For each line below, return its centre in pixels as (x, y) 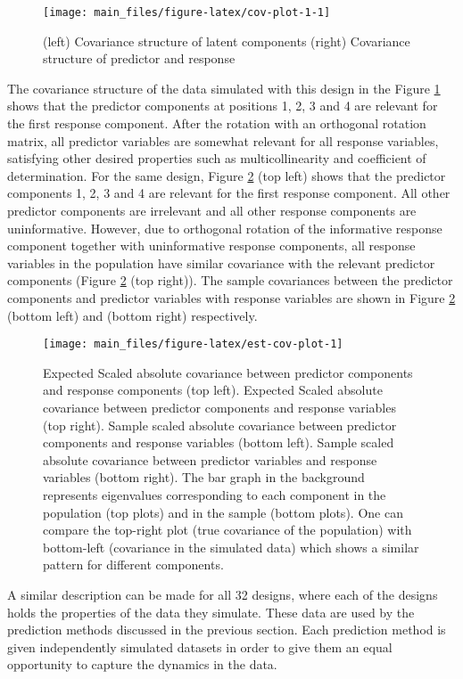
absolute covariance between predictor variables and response (210, 459)
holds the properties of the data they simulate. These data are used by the (211, 612)
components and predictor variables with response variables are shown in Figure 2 (231, 297)
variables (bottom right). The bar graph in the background (204, 477)
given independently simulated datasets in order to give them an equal (200, 646)
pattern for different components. (133, 564)
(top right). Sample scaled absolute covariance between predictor (220, 425)
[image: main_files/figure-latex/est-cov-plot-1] (193, 344)
